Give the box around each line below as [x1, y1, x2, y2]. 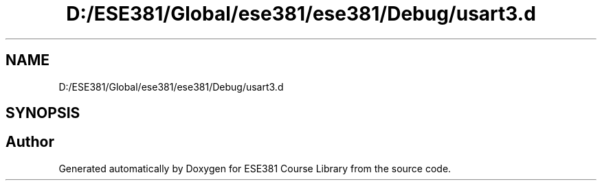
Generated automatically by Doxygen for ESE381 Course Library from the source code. [58, 162, 452, 174]
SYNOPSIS [5, 104, 80, 122]
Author [5, 133, 54, 151]
